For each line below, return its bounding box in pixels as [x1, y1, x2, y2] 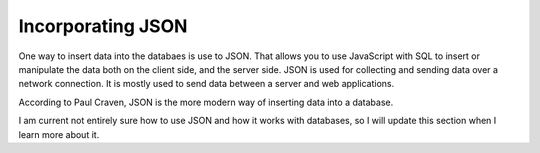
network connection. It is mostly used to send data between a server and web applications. [18, 78, 395, 90]
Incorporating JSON [18, 15, 188, 37]
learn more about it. [18, 128, 100, 140]
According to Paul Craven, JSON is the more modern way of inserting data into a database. [18, 96, 394, 108]
